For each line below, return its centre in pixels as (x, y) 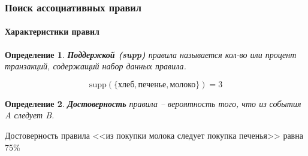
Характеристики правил (52, 31)
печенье (152, 85)
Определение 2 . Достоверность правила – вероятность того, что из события (153, 103)
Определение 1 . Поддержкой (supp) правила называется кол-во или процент (151, 54)
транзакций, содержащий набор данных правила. (96, 66)
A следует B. (30, 115)
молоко (183, 85)
